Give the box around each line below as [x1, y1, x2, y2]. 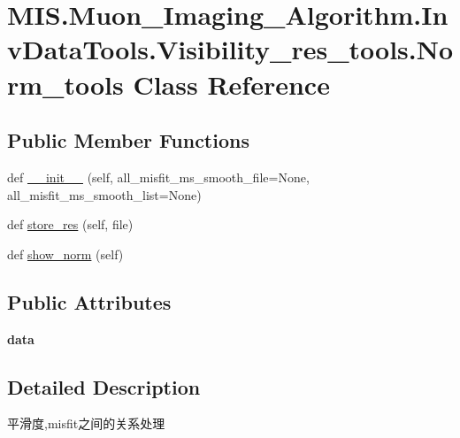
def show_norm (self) [7, 244, 124, 263]
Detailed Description [7, 373, 201, 400]
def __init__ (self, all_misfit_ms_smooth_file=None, [7, 167, 310, 186]
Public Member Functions [7, 127, 249, 154]
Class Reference [133, 65, 330, 102]
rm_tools [7, 65, 124, 102]
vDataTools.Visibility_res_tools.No [7, 31, 454, 67]
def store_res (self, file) [7, 215, 134, 234]
